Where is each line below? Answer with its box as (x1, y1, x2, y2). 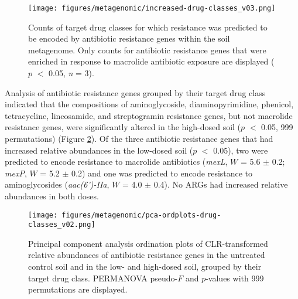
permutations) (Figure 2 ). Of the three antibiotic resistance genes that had (5, 132, 273, 144)
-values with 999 (205, 271, 264, 284)
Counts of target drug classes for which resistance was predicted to (28, 21, 268, 33)
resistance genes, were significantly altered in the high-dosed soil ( (5, 121, 241, 133)
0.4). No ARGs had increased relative (153, 178, 288, 191)
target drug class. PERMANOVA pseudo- (28, 271, 178, 284)
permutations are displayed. (28, 283, 128, 295)
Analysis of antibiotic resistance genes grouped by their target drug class (5, 86, 266, 98)
